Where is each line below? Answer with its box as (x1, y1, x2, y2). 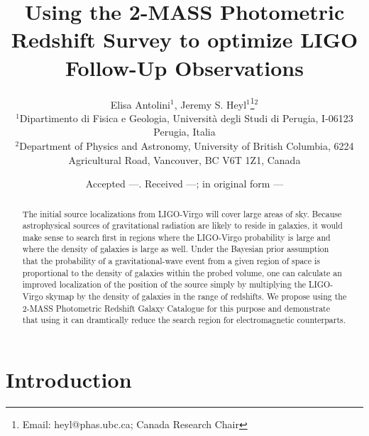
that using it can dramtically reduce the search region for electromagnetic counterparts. (22, 314, 346, 326)
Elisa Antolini (110, 97, 171, 111)
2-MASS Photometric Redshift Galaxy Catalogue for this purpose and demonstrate (22, 302, 330, 314)
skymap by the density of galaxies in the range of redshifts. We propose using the (45, 290, 347, 303)
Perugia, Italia (153, 124, 216, 139)
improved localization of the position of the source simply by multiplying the (22, 278, 307, 290)
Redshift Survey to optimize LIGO (11, 25, 358, 54)
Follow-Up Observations (65, 53, 304, 82)
